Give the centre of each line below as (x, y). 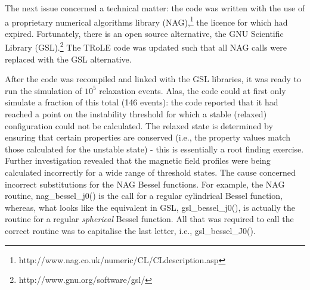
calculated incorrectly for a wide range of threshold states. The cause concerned (150, 172)
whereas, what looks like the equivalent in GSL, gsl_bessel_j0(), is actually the (150, 207)
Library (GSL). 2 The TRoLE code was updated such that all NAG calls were (146, 46)
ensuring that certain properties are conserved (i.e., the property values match (148, 137)
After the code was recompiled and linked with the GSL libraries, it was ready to (153, 79)
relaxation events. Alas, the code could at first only (193, 90)
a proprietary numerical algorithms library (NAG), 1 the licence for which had (146, 21)
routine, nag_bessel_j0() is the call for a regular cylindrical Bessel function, (144, 196)
